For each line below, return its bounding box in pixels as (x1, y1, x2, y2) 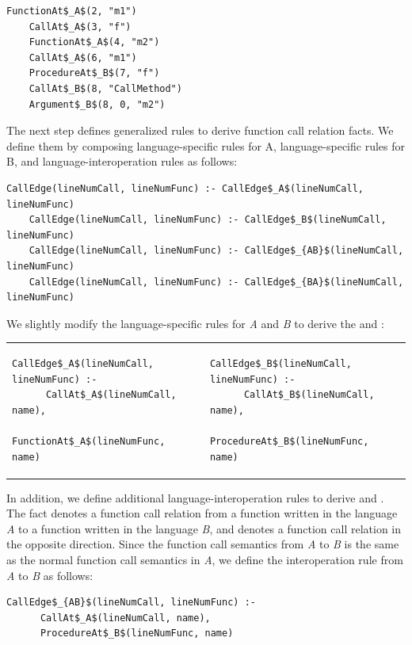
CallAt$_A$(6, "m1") (29, 52, 137, 63)
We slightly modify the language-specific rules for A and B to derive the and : (6, 315, 384, 331)
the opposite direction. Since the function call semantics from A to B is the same (6, 536, 399, 552)
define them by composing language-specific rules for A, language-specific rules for (6, 137, 405, 154)
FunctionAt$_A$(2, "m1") (6, 6, 137, 17)
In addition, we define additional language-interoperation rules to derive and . (6, 489, 384, 506)
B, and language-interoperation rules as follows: (6, 153, 238, 170)
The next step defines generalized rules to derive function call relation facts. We (6, 122, 394, 139)
